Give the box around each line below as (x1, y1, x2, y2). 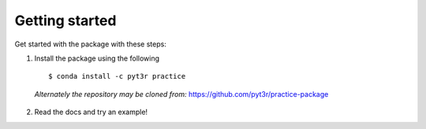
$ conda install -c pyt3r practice (48, 72, 186, 81)
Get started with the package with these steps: (14, 39, 167, 49)
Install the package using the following (34, 53, 160, 63)
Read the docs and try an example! (34, 107, 148, 117)
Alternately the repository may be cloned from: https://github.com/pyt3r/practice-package (34, 89, 329, 98)
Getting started (14, 12, 117, 29)
